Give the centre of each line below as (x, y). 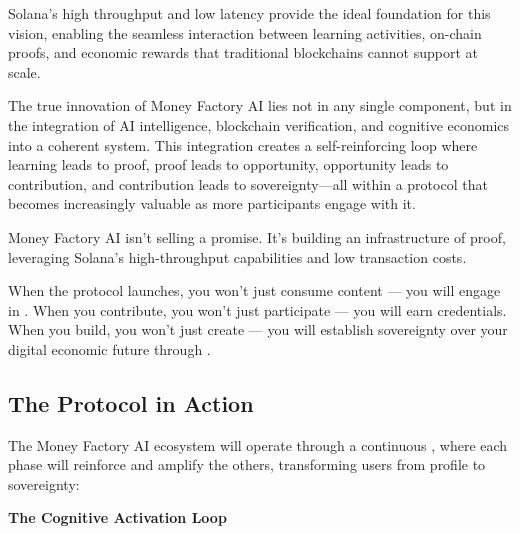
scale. (24, 71)
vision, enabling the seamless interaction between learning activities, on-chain (245, 32)
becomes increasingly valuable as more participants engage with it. (212, 203)
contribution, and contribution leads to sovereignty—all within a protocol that (248, 183)
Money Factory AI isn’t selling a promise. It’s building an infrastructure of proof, (257, 236)
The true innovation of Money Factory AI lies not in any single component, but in (260, 105)
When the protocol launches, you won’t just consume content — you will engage (254, 290)
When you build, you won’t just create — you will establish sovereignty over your (258, 329)
